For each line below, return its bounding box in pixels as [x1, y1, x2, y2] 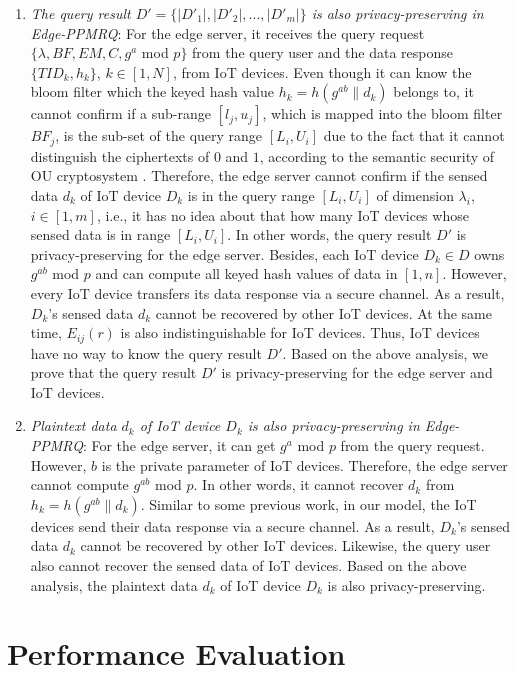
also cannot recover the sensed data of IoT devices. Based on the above [30, 554, 467, 575]
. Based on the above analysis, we [282, 342, 488, 363]
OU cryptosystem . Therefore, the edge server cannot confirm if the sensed [30, 165, 488, 186]
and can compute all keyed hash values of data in [95, 263, 398, 284]
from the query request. [340, 435, 485, 455]
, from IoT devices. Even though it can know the [172, 61, 472, 82]
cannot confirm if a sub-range [30, 103, 212, 124]
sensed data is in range [30, 224, 171, 245]
